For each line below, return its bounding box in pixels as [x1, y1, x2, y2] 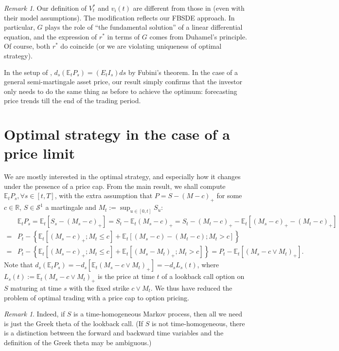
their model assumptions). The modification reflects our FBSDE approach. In [4, 12, 235, 22]
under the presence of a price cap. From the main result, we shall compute [4, 181, 226, 191]
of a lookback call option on [161, 271, 245, 281]
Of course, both [4, 41, 51, 51]
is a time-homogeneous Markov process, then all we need [73, 309, 242, 319]
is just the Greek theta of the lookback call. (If [4, 318, 143, 328]
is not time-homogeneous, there [152, 318, 245, 328]
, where [197, 259, 219, 270]
